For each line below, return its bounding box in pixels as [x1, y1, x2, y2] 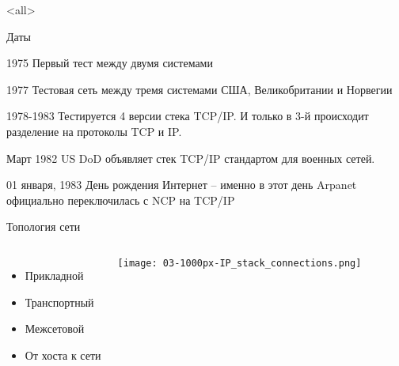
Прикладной [25, 266, 84, 283]
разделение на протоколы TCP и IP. [6, 123, 182, 139]
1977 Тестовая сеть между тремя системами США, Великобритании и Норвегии [6, 81, 393, 97]
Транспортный [25, 293, 94, 310]
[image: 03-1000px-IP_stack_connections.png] [117, 257, 362, 269]
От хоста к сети [25, 346, 101, 363]
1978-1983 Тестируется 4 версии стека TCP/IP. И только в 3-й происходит [6, 108, 369, 124]
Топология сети [6, 218, 81, 235]
